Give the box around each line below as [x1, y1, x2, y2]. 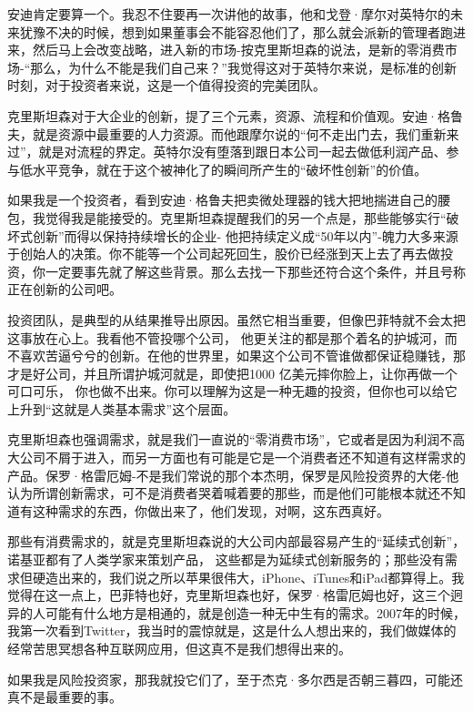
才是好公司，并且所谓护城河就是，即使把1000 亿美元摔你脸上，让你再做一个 [7, 363, 458, 382]
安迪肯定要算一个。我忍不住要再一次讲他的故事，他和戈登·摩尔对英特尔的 [7, 5, 450, 23]
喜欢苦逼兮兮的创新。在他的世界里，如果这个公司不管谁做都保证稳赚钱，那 [19, 346, 466, 365]
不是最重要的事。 [19, 687, 122, 707]
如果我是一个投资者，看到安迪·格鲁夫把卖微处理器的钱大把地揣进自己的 [7, 190, 438, 209]
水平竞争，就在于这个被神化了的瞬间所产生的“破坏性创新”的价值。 [32, 159, 428, 178]
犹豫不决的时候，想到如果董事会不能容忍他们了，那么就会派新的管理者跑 [19, 22, 453, 41]
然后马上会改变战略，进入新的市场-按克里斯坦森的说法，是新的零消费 [32, 40, 445, 59]
